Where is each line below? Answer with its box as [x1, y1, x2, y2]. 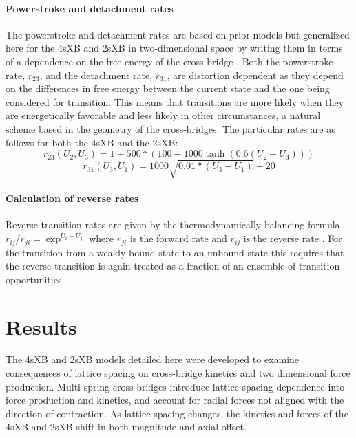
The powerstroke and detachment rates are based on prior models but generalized [6, 27, 350, 41]
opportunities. [6, 272, 65, 286]
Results [6, 312, 77, 340]
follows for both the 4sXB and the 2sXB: [6, 135, 178, 149]
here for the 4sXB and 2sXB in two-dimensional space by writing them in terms [6, 41, 343, 55]
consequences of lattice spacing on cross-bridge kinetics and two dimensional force [6, 366, 350, 380]
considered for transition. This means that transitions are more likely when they [6, 94, 344, 109]
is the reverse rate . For [243, 231, 342, 245]
